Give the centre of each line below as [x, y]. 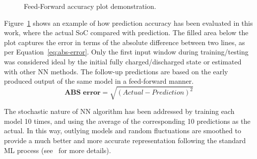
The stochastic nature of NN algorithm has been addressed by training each [119, 111]
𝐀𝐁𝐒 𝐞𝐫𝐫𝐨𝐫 [83, 93]
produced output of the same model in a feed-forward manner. [99, 81]
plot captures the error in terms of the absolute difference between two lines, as [125, 42]
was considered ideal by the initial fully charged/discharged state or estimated [123, 61]
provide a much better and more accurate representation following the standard [125, 140]
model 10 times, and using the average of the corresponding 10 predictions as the [127, 121]
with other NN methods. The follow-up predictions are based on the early [116, 71]
